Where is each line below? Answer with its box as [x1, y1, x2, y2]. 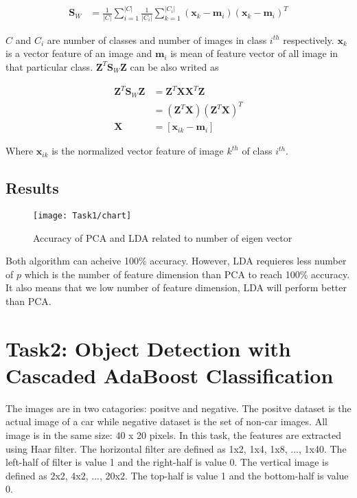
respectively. [283, 32, 334, 47]
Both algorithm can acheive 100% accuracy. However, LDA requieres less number [5, 253, 347, 268]
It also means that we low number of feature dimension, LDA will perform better [5, 280, 347, 295]
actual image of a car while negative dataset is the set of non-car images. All [5, 414, 327, 429]
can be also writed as [130, 59, 219, 73]
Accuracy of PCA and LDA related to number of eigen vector [33, 230, 292, 245]
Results [5, 177, 59, 199]
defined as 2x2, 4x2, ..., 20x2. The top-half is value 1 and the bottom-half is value [5, 468, 349, 482]
